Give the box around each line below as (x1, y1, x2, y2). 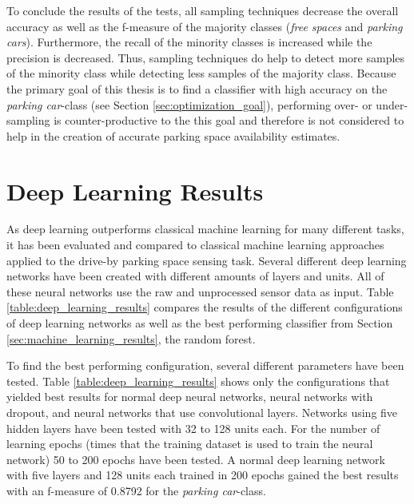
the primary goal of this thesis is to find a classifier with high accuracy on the (6, 80, 388, 97)
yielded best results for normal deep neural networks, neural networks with (6, 388, 373, 405)
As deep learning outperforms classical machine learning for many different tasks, (6, 220, 404, 237)
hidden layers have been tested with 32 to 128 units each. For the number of (6, 419, 380, 436)
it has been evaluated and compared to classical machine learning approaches (6, 236, 384, 253)
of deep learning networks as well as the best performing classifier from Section (6, 315, 393, 331)
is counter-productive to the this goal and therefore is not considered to (54, 112, 404, 129)
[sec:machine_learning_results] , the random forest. (6, 330, 256, 347)
